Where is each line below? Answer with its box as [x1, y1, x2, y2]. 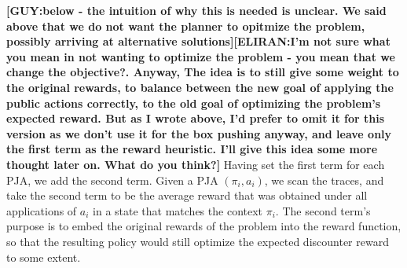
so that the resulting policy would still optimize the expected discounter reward [6, 233, 389, 249]
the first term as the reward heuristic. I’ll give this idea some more [6, 141, 378, 157]
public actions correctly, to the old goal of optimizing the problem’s [6, 94, 381, 111]
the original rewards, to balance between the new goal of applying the [6, 79, 394, 95]
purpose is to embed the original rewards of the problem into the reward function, [6, 218, 401, 234]
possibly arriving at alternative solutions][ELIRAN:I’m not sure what [6, 33, 390, 50]
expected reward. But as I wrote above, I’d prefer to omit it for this [6, 110, 385, 127]
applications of [6, 202, 77, 218]
